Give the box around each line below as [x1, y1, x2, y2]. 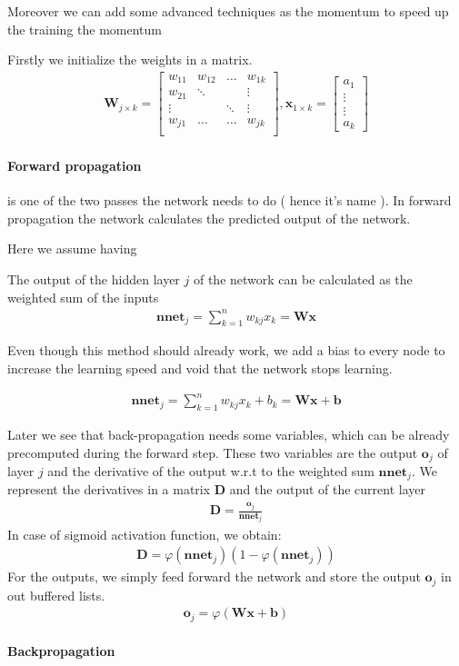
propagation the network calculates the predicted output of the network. [7, 208, 411, 227]
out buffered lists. [7, 585, 105, 604]
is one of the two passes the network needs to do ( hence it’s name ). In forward [7, 191, 452, 210]
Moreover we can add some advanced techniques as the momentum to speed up [7, 2, 449, 20]
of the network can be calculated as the [193, 269, 413, 288]
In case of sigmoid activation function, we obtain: [7, 524, 282, 543]
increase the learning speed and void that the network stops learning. [7, 359, 393, 378]
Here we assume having [7, 239, 137, 258]
